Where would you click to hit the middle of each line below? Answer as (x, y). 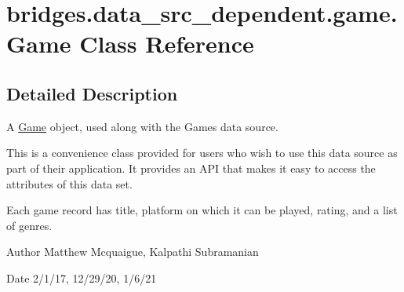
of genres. (29, 225)
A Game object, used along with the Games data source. (142, 126)
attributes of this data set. (69, 183)
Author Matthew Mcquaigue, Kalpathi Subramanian (133, 252)
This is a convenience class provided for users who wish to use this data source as (202, 153)
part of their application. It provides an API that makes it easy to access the (191, 168)
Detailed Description (92, 93)
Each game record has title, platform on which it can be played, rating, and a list (202, 210)
